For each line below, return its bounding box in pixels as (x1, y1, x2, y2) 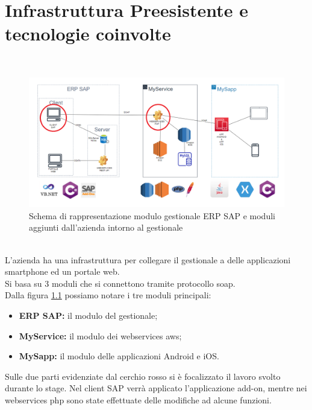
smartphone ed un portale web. (5, 265, 120, 278)
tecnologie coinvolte (5, 21, 171, 46)
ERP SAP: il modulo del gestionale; (19, 309, 158, 321)
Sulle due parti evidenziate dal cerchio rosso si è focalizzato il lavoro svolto (5, 370, 281, 382)
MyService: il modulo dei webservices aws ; (19, 329, 182, 342)
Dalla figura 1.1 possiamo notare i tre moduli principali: (5, 289, 211, 301)
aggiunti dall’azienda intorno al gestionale (29, 221, 183, 234)
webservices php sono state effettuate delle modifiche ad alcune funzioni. (5, 393, 272, 406)
